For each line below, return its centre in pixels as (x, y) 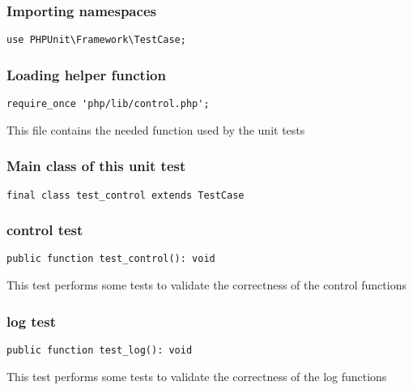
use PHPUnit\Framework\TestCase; (96, 40)
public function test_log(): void (100, 350)
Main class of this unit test (96, 166)
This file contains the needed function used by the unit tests (156, 129)
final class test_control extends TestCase (126, 195)
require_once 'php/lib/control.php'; (108, 104)
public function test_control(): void (111, 259)
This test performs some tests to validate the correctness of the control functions (206, 285)
